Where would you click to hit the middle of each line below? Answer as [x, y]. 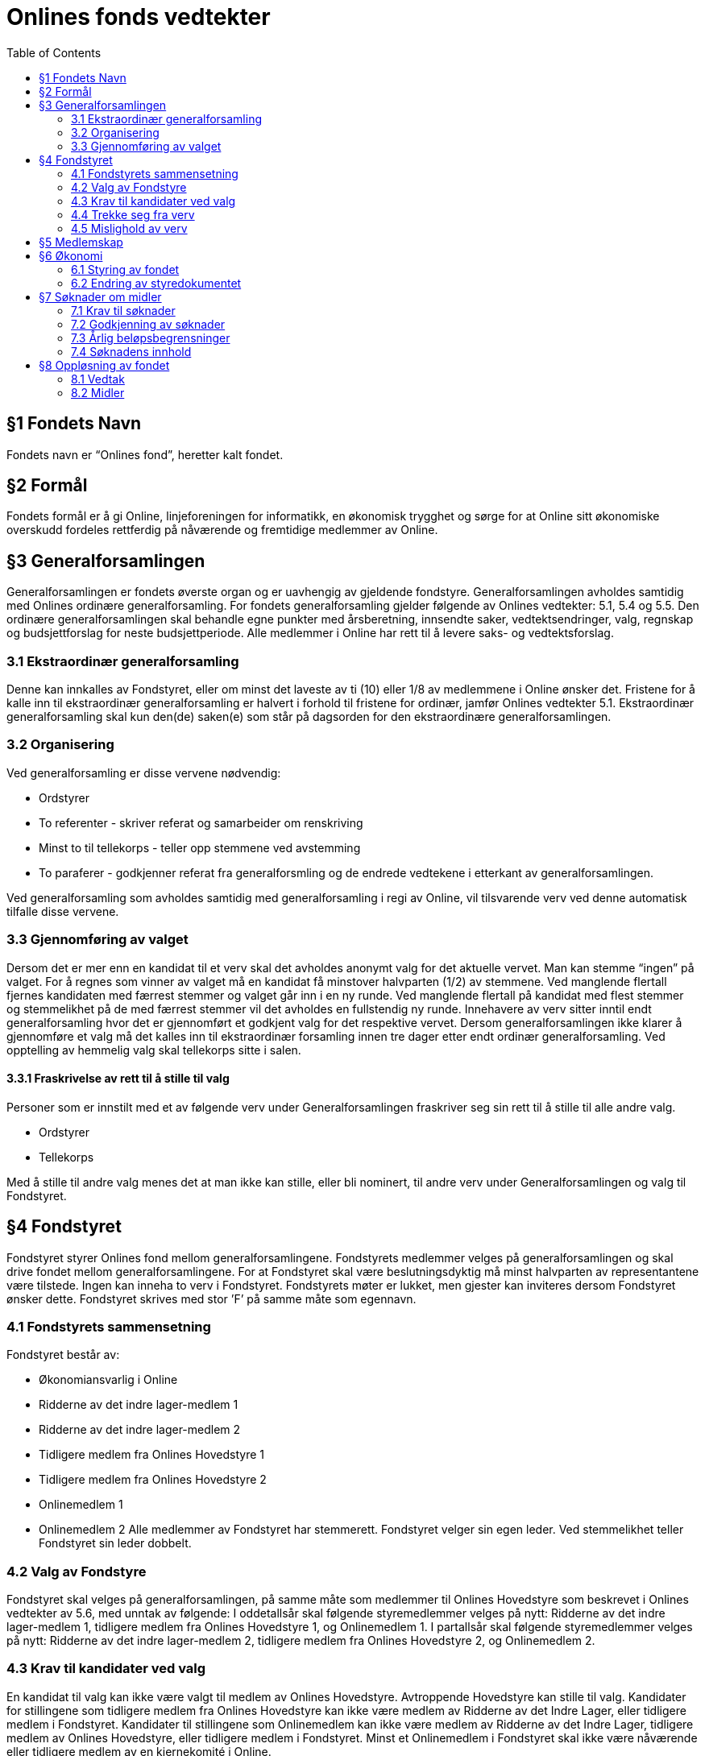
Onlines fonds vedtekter [139, 17]
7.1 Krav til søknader [123, 310]
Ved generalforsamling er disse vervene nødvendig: [144, 772]
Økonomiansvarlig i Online [108, 1380]
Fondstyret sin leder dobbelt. [115, 1543]
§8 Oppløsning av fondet [104, 365]
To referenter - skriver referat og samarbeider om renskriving [201, 822]
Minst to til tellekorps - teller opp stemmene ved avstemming [200, 847]
